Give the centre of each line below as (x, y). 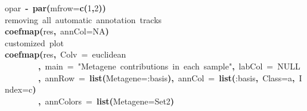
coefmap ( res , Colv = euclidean (66, 54)
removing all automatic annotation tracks (83, 19)
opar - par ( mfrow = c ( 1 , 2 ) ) (55, 8)
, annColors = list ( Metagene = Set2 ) (106, 101)
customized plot (34, 42)
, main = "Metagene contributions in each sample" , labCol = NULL (169, 66)
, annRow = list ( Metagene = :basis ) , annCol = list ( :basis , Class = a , (167, 77)
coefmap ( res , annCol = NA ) (57, 31)
